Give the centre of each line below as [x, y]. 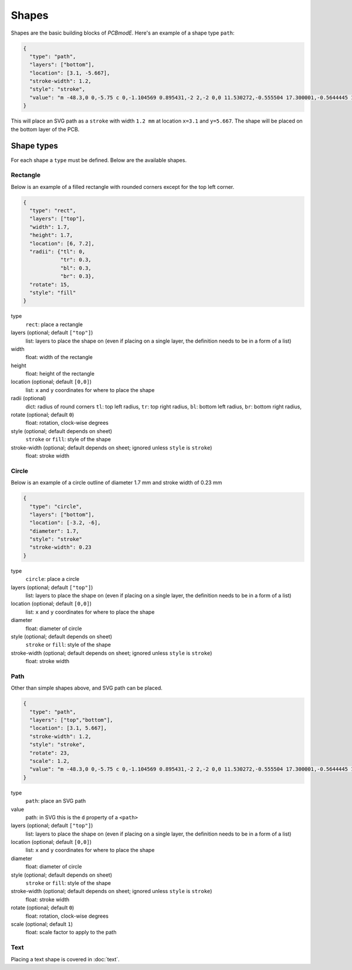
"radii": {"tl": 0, [57, 252]
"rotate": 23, [50, 753]
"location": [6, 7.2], [62, 243]
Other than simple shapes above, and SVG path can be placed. [87, 688]
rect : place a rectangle [54, 324]
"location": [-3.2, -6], [65, 523]
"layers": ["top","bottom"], [72, 720]
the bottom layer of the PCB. [45, 129]
